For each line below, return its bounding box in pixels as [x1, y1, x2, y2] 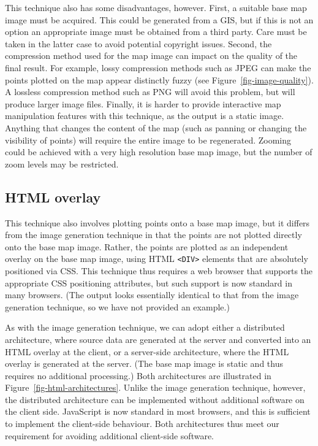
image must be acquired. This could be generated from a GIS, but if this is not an [5, 13, 314, 26]
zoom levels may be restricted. [5, 157, 119, 170]
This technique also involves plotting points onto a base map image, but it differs [5, 216, 310, 229]
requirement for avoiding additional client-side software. [5, 429, 214, 442]
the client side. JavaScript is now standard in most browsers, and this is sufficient [5, 405, 311, 418]
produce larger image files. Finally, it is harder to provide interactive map [5, 97, 281, 110]
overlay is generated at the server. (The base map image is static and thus [5, 357, 283, 370]
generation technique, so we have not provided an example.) [5, 300, 230, 313]
